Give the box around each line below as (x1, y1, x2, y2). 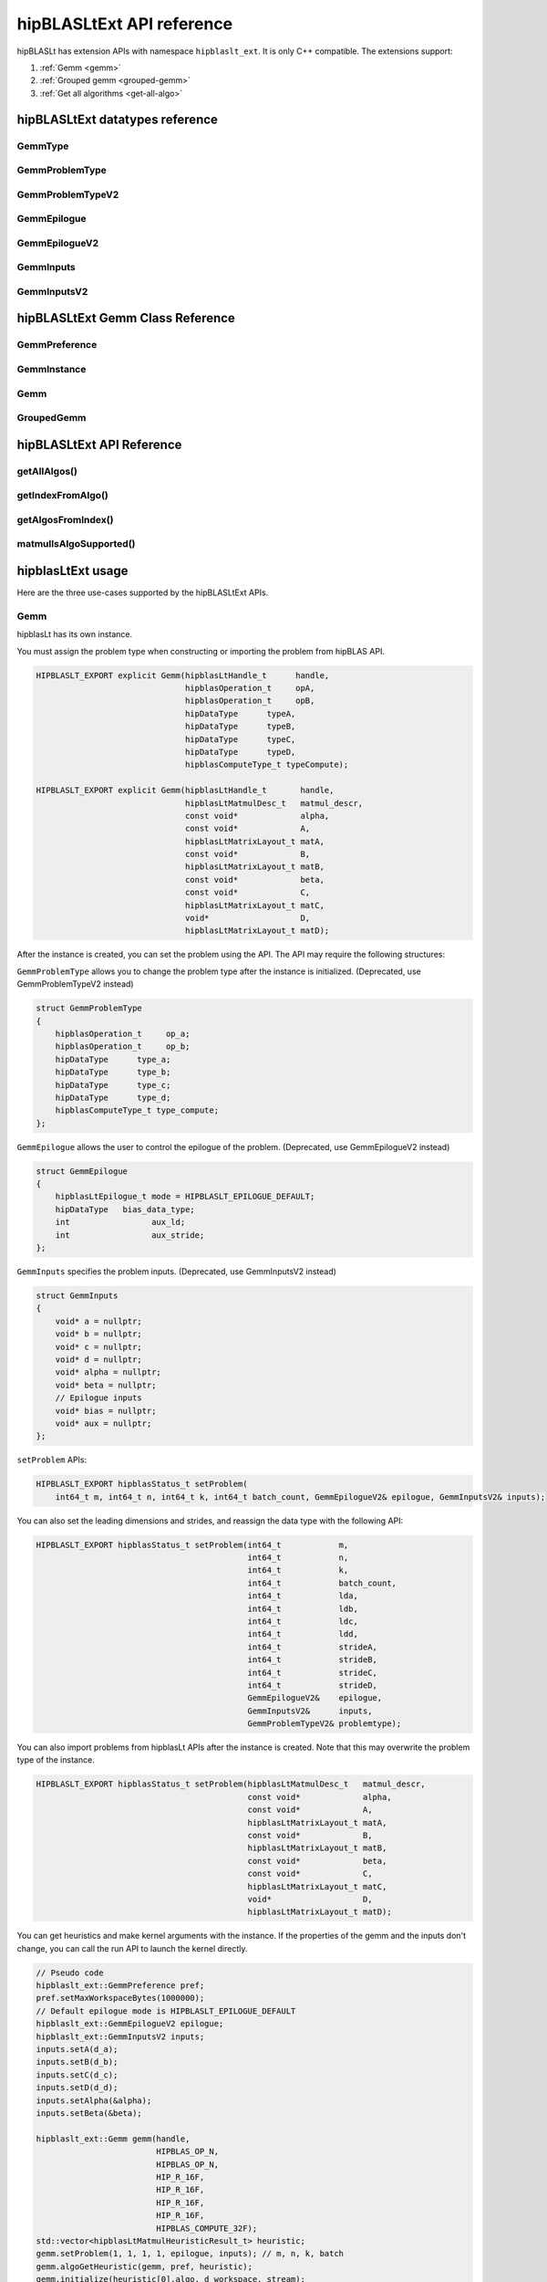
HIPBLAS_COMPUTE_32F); (156, 2223, 258, 2234)
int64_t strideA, (247, 1641, 378, 1652)
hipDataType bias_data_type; (55, 1204, 195, 1214)
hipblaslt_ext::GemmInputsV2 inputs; (36, 2031, 205, 2042)
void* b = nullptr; (55, 1329, 143, 1339)
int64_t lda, (247, 1591, 359, 1601)
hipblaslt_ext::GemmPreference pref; (36, 1981, 205, 1991)
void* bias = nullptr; (55, 1406, 157, 1416)
